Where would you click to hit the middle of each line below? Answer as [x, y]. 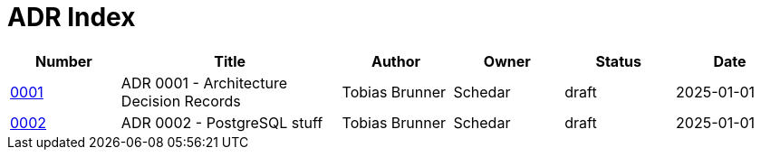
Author [396, 61]
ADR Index [72, 17]
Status [618, 61]
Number [63, 61]
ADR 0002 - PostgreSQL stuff [222, 122]
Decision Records [181, 101]
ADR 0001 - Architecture [204, 83]
